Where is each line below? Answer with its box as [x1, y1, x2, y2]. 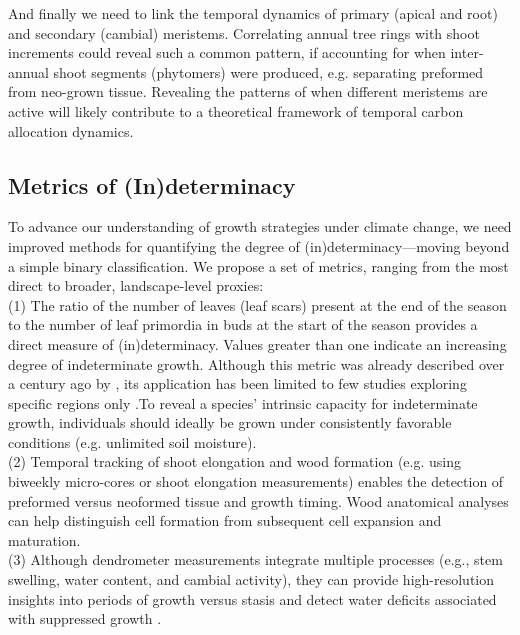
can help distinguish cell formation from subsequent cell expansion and [8, 510, 442, 531]
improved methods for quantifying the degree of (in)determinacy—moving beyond [8, 235, 510, 256]
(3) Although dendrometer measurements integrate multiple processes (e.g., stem [8, 549, 503, 570]
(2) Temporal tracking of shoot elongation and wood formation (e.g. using [8, 451, 461, 472]
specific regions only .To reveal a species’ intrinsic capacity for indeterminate [8, 392, 478, 413]
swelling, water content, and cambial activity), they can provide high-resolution [8, 569, 495, 590]
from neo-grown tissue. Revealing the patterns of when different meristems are [8, 81, 488, 102]
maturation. [8, 529, 81, 550]
